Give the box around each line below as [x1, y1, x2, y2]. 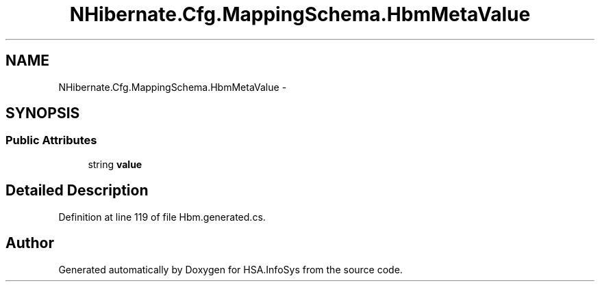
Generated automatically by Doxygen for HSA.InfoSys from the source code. [58, 263, 403, 275]
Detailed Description [5, 182, 149, 200]
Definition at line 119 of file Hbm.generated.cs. [58, 210, 266, 223]
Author [5, 234, 54, 252]
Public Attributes [5, 133, 97, 148]
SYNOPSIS [5, 105, 80, 122]
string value [88, 158, 142, 170]
